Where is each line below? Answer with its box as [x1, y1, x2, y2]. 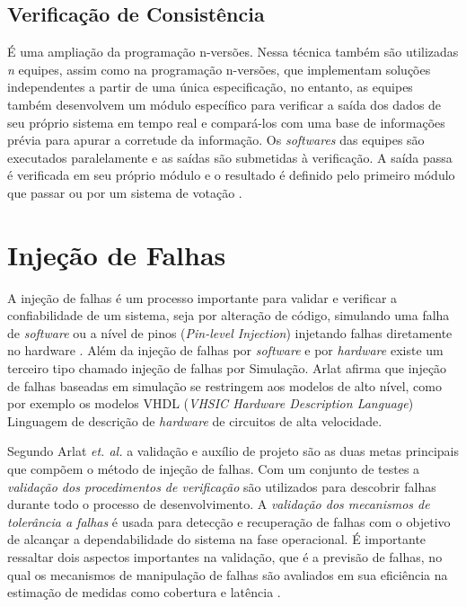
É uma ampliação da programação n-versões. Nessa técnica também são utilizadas [7, 42, 459, 61]
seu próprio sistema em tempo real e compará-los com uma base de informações [7, 112, 445, 131]
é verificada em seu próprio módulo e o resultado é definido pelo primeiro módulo [7, 165, 455, 184]
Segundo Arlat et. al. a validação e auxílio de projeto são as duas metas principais [7, 442, 460, 460]
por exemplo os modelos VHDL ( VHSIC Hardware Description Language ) [7, 394, 414, 413]
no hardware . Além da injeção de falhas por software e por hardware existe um [7, 341, 444, 360]
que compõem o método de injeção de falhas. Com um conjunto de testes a [7, 460, 420, 478]
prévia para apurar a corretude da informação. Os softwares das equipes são [7, 130, 425, 149]
